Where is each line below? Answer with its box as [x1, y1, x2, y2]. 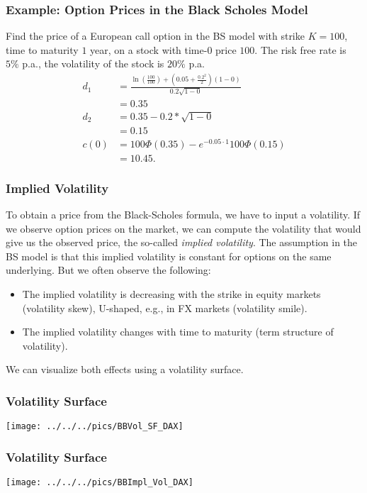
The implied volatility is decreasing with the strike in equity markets [22, 287, 321, 301]
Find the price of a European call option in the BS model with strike [6, 28, 305, 43]
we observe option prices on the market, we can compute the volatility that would [6, 221, 361, 236]
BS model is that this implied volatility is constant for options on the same [6, 248, 332, 263]
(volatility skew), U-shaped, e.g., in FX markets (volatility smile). [22, 300, 307, 315]
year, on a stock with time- [90, 42, 208, 57]
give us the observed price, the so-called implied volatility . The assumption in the [6, 235, 358, 250]
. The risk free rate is [254, 42, 346, 57]
